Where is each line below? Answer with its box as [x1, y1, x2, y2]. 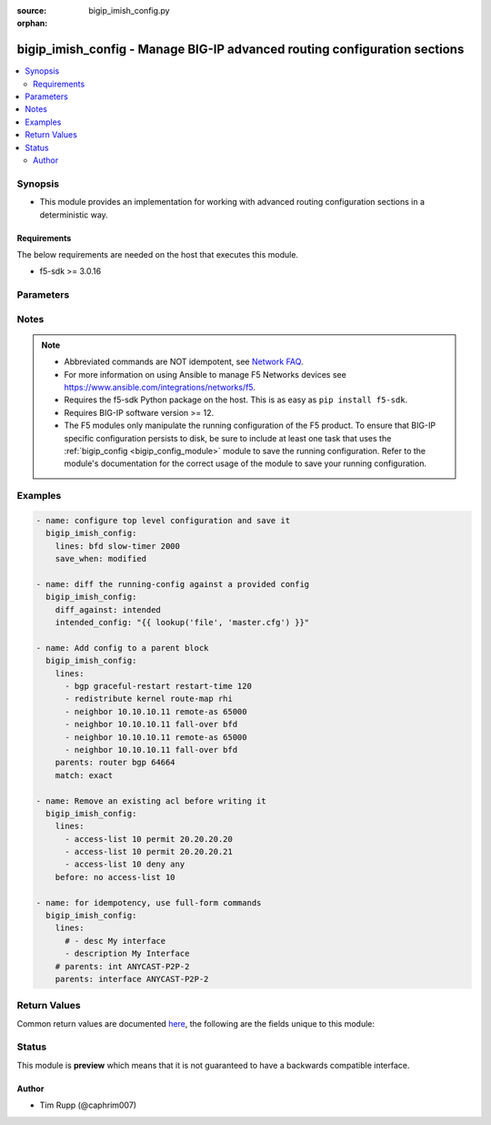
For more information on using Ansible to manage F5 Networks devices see [64, 369, 347, 380]
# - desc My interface [65, 936, 166, 946]
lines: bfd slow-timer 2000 [55, 541, 181, 551]
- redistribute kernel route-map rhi [65, 694, 234, 704]
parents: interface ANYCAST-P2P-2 [55, 974, 209, 984]
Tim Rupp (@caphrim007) [39, 1100, 136, 1110]
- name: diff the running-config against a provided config [35, 579, 310, 589]
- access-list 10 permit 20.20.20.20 [65, 834, 234, 844]
